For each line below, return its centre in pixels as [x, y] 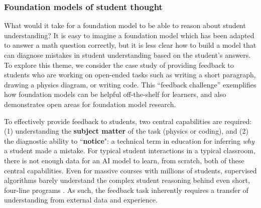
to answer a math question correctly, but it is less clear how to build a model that [130, 45]
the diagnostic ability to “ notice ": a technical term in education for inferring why [129, 140]
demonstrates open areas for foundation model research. [90, 104]
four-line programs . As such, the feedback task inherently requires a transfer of [126, 190]
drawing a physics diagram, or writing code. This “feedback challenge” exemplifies [130, 84]
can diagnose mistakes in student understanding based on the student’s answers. [127, 55]
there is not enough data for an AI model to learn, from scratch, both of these [124, 160]
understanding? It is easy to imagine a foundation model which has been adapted [129, 35]
